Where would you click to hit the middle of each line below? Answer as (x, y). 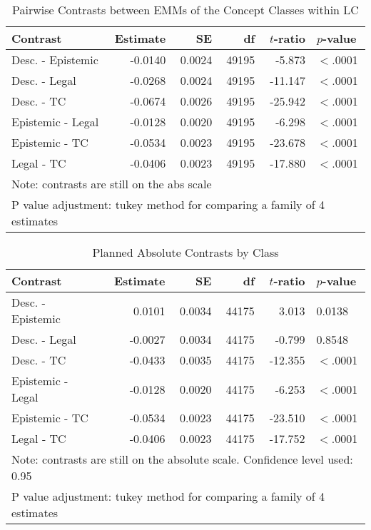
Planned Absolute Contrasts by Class (185, 252)
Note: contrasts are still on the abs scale (112, 184)
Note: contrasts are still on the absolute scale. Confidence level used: (182, 459)
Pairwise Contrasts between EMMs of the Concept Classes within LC (185, 10)
